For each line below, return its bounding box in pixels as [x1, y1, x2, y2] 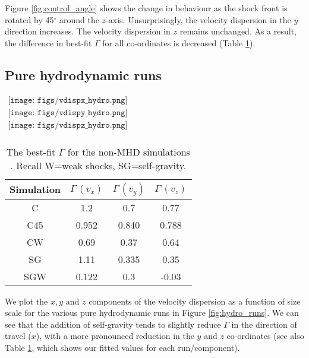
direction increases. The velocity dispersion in [5, 25, 171, 37]
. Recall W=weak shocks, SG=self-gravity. [10, 158, 187, 172]
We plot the [5, 294, 48, 307]
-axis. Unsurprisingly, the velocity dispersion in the [106, 13, 291, 26]
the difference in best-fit [5, 36, 92, 49]
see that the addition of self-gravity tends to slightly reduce [5, 318, 221, 330]
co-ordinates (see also [226, 330, 304, 342]
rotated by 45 [5, 13, 54, 26]
